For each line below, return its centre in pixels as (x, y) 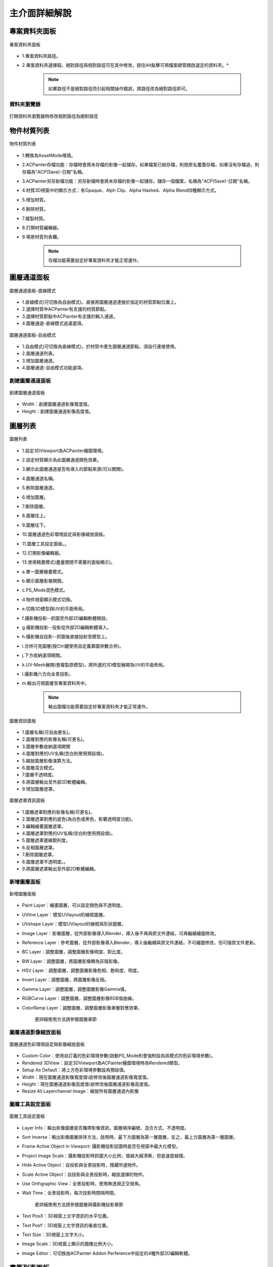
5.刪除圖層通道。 (39, 488)
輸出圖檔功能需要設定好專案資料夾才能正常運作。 (99, 706)
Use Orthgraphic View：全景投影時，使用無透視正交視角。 (83, 1184)
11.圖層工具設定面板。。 (45, 544)
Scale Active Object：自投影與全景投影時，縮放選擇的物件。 (85, 1174)
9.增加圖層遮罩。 (40, 789)
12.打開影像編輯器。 (43, 553)
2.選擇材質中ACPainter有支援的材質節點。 (65, 309)
